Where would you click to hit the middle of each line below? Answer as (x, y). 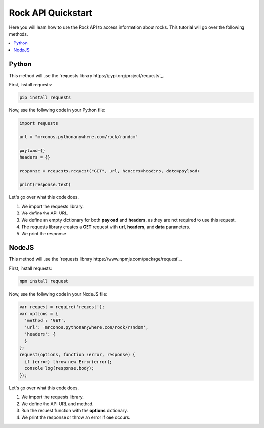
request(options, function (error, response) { (77, 355)
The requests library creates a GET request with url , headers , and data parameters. (106, 227)
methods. (19, 34)
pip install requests (45, 97)
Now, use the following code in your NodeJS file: (58, 294)
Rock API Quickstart (51, 13)
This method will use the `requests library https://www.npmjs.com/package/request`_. (96, 259)
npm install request (44, 281)
